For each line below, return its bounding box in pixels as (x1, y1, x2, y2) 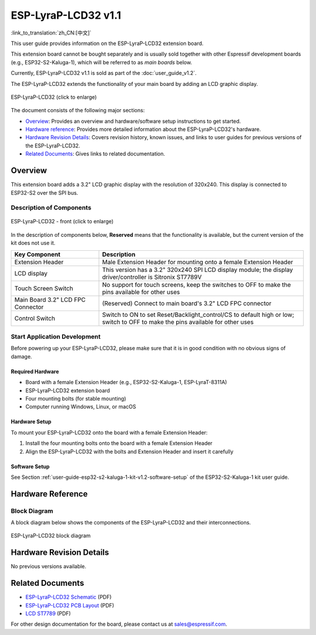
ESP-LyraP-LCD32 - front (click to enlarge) (11, 218, 114, 225)
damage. (11, 353, 32, 360)
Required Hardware (11, 368, 60, 375)
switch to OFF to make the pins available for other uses (102, 317, 254, 326)
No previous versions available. (11, 563, 87, 570)
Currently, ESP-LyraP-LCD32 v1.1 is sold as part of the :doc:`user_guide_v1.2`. (11, 70, 197, 77)
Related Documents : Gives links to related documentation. (25, 150, 166, 157)
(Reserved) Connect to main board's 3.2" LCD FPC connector (102, 299, 272, 307)
